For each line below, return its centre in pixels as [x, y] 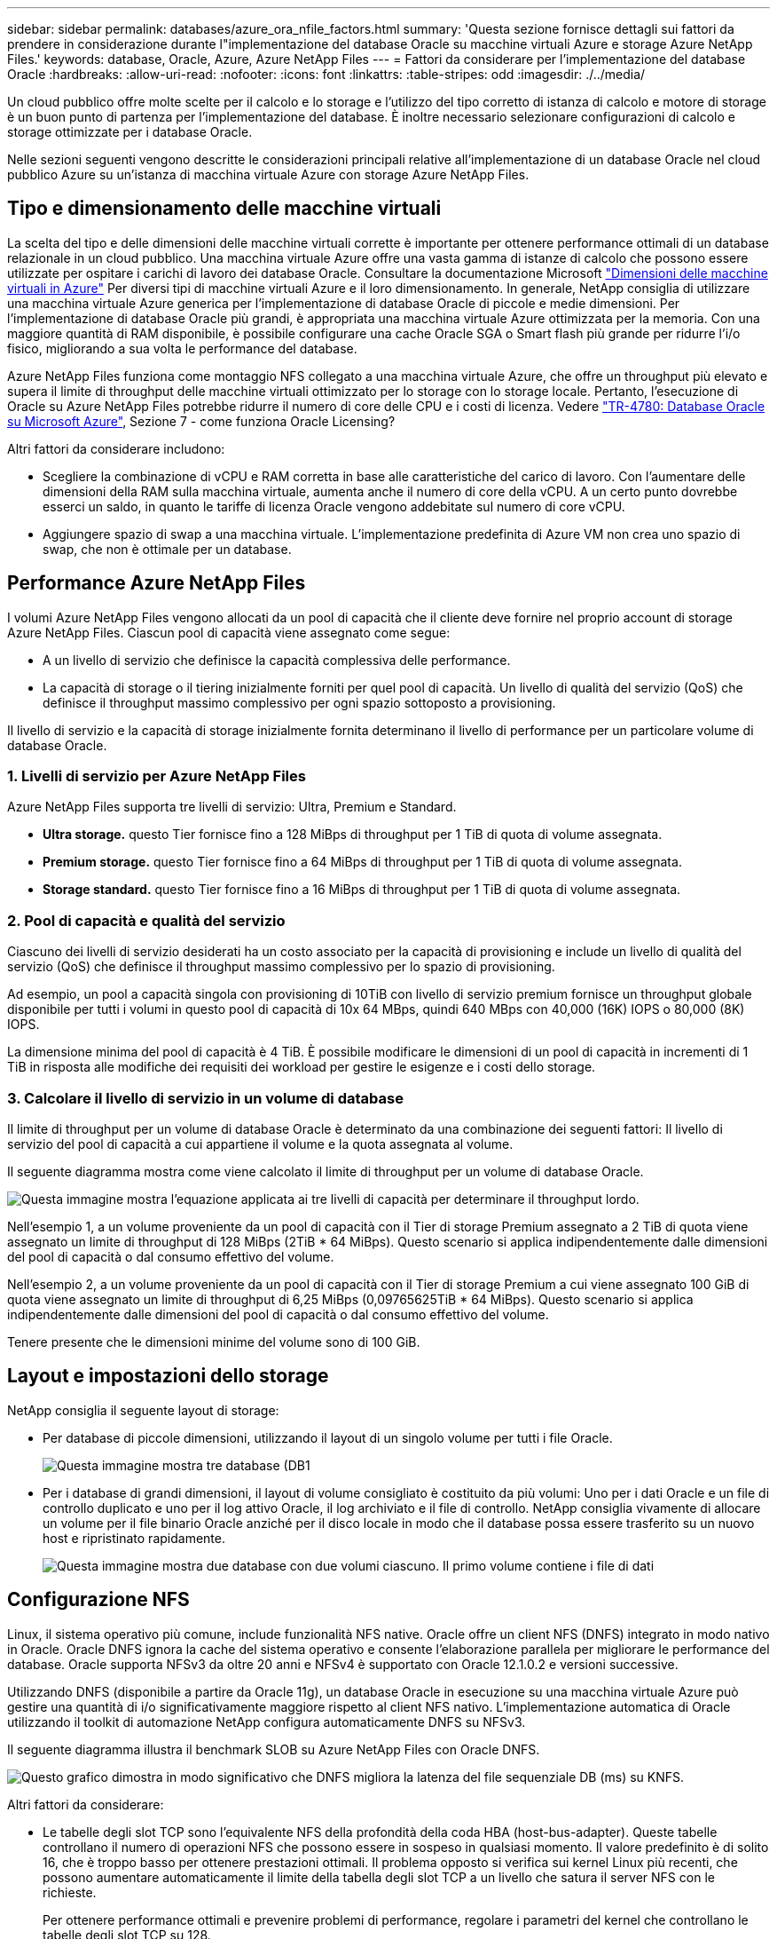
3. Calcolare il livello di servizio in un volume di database [205, 1098]
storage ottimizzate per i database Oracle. [130, 132]
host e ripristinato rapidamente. [134, 1538]
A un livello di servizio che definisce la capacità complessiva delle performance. [277, 660]
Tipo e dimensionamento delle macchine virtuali [224, 209]
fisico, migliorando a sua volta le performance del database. [182, 348]
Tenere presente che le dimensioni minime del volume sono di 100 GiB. [214, 1341]
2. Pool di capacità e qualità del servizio [146, 920]
